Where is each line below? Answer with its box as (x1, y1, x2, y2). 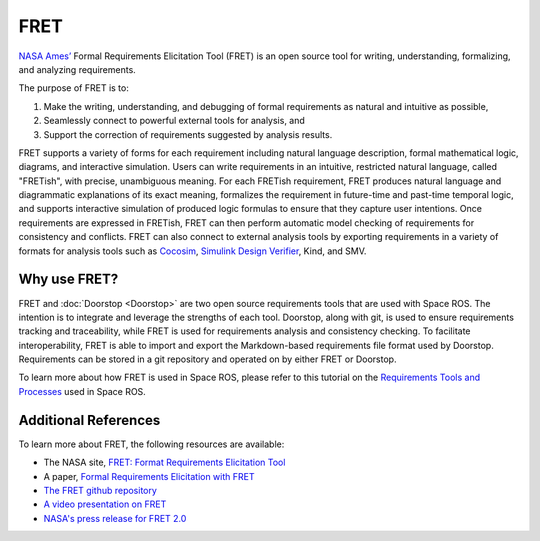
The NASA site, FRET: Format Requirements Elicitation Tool (43, 456, 286, 469)
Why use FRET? (18, 271, 119, 288)
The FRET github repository (43, 484, 157, 496)
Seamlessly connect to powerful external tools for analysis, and (43, 115, 305, 127)
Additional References (18, 411, 161, 429)
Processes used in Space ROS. (18, 385, 147, 397)
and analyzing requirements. (18, 63, 137, 75)
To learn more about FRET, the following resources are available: (18, 438, 285, 450)
